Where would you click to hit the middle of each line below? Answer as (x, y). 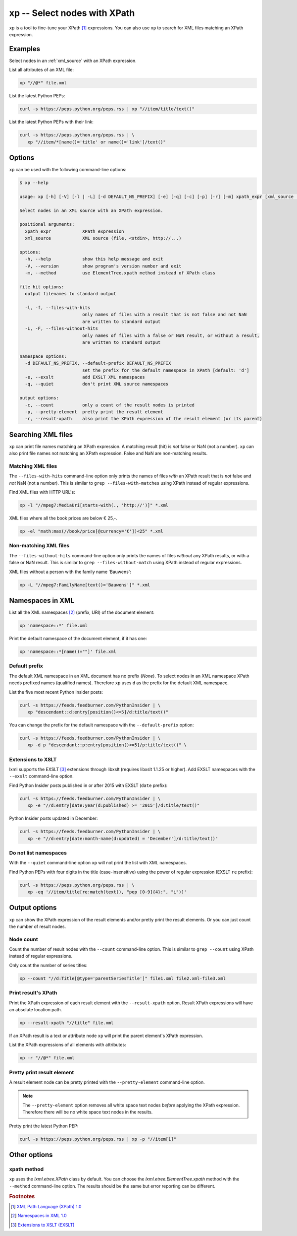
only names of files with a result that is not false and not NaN (164, 315)
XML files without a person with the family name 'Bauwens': (70, 572)
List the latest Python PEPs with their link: (51, 122)
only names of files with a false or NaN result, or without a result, (171, 335)
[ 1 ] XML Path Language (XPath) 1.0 (46, 1206)
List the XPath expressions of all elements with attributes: (68, 1045)
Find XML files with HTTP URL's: (42, 492)
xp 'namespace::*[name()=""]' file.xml (68, 652)
